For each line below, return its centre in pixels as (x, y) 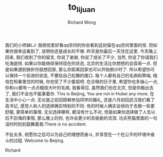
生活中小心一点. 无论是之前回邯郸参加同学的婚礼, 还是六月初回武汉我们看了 (80, 100)
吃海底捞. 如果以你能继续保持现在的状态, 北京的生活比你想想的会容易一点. (78, 63)
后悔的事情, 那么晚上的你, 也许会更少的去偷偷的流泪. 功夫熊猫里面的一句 (85, 118)
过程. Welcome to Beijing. (39, 140)
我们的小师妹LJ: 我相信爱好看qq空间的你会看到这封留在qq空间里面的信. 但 (79, 45)
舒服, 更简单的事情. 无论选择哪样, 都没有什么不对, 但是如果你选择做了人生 (78, 112)
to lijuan (82, 8)
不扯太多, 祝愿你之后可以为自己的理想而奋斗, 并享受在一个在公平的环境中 (78, 134)
